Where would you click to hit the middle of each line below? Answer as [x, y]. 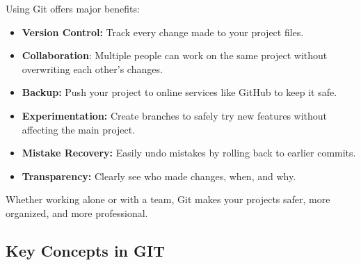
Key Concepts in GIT [86, 250]
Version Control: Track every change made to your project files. [163, 32]
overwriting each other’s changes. [92, 69]
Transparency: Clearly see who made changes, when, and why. [159, 176]
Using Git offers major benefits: [73, 8]
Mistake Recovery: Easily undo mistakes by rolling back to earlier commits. [189, 153]
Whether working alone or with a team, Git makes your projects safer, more [168, 199]
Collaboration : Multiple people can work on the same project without [175, 55]
